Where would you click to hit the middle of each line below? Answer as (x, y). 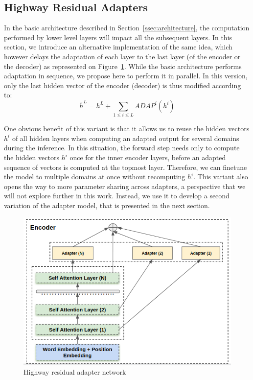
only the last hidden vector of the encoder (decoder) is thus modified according (123, 85)
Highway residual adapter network (75, 372)
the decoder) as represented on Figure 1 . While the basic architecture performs (123, 66)
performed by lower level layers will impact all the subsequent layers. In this (118, 37)
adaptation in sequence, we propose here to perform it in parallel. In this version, (126, 76)
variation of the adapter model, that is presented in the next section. (107, 205)
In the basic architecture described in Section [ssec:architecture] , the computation (127, 28)
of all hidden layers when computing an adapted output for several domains (126, 138)
